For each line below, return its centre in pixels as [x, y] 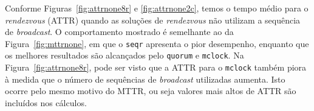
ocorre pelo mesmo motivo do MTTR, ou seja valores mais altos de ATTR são [151, 91]
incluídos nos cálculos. [46, 102]
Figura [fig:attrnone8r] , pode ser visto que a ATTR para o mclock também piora [156, 67]
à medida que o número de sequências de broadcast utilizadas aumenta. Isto [145, 79]
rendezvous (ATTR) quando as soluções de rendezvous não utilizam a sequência [153, 20]
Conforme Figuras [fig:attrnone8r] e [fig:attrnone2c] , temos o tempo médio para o [157, 8]
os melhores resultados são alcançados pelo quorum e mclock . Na [125, 55]
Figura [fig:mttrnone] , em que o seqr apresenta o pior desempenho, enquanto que [157, 43]
